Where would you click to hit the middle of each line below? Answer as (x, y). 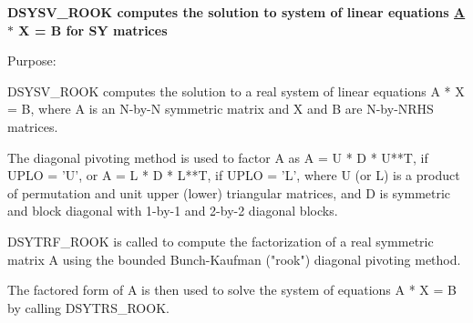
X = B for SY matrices (93, 30)
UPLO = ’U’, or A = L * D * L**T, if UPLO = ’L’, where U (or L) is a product (234, 175)
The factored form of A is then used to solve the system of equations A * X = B (232, 290)
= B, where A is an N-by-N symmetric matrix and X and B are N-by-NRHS (221, 109)
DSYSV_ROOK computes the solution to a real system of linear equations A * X (236, 91)
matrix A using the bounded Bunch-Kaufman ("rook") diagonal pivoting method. (234, 259)
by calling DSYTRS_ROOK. (88, 307)
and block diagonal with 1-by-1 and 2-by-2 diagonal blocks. (173, 211)
